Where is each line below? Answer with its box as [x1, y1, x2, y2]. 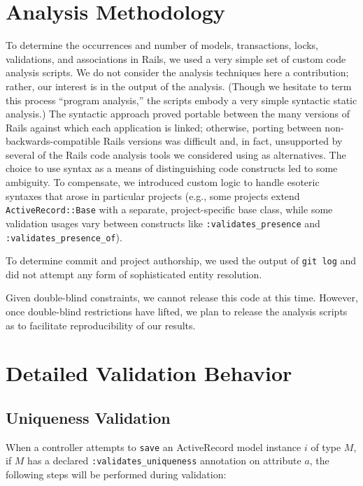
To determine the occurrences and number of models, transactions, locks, [6, 38, 319, 52]
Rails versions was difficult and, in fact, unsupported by [103, 134, 343, 148]
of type [311, 439, 341, 454]
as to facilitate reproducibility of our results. [6, 317, 196, 332]
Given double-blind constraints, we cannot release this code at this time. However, [6, 290, 358, 305]
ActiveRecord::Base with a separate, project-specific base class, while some [6, 202, 333, 217]
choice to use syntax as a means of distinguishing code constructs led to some [6, 161, 338, 176]
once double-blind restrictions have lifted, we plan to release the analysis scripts [6, 304, 348, 319]
